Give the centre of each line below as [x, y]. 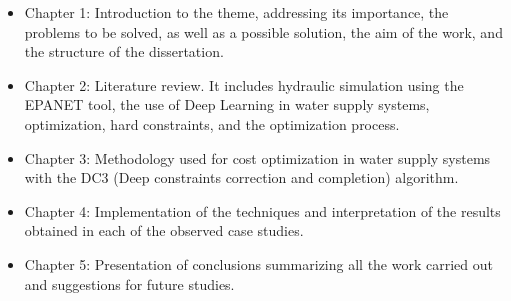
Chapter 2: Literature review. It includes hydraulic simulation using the [244, 84]
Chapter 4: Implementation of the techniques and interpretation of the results [262, 210]
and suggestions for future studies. [129, 283]
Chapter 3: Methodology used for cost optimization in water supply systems [257, 157]
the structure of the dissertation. [124, 51]
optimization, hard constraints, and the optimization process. [212, 123]
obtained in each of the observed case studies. [164, 230]
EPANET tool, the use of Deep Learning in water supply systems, [227, 104]
